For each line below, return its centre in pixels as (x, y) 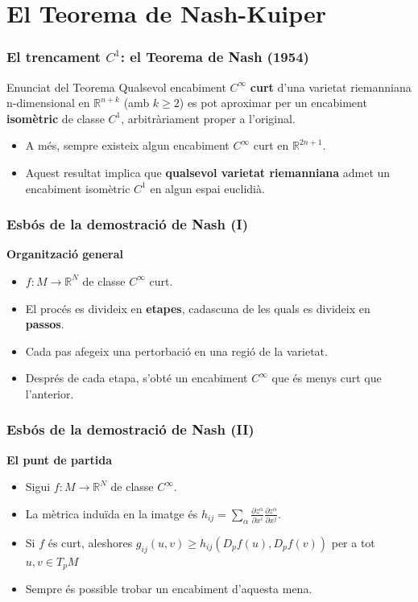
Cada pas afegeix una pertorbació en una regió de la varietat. (176, 350)
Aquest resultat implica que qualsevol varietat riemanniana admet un (208, 172)
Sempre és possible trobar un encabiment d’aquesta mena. (169, 588)
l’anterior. (50, 393)
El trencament (54, 57)
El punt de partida (60, 459)
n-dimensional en (48, 103)
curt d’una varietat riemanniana (331, 87)
